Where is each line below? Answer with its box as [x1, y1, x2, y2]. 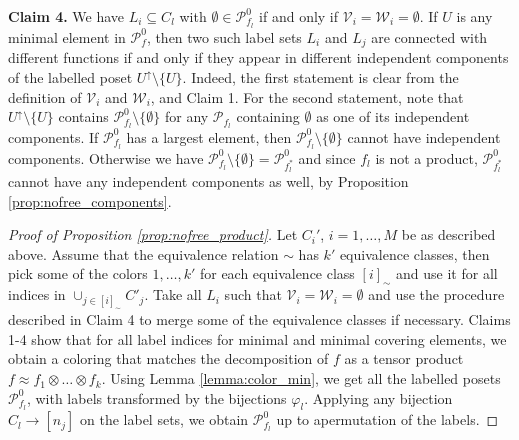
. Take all [144, 284, 202, 305]
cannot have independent [347, 126, 501, 147]
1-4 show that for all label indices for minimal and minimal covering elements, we [8, 328, 507, 349]
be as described [401, 224, 496, 245]
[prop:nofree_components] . [8, 190, 172, 211]
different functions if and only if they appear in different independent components [8, 47, 509, 68]
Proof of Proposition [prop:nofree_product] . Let [8, 224, 298, 245]
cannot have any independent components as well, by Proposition [8, 170, 409, 191]
